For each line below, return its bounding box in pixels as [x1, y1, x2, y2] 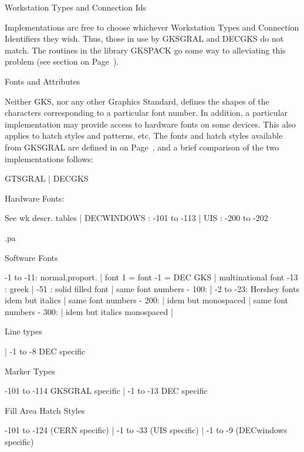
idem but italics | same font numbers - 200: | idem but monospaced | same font [5, 294, 288, 306]
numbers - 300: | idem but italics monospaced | [5, 305, 173, 317]
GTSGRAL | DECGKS [5, 172, 89, 185]
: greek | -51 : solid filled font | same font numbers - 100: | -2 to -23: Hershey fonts [5, 282, 300, 294]
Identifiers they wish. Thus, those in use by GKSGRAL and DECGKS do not [5, 32, 284, 45]
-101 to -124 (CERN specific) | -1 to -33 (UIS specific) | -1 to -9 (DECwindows [5, 424, 288, 436]
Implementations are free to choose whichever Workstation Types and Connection [5, 21, 299, 33]
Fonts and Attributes [5, 75, 80, 87]
